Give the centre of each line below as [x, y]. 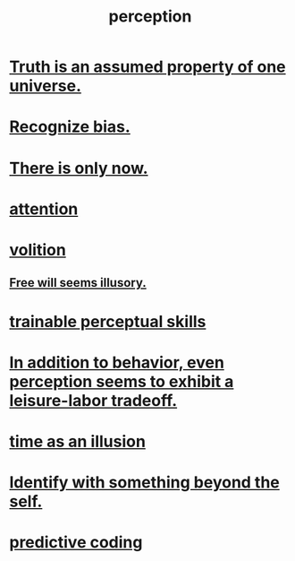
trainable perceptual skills [108, 321]
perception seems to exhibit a [122, 381]
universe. [46, 86]
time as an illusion [77, 441]
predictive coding [76, 543]
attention [44, 209]
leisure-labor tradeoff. [93, 400]
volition [38, 250]
